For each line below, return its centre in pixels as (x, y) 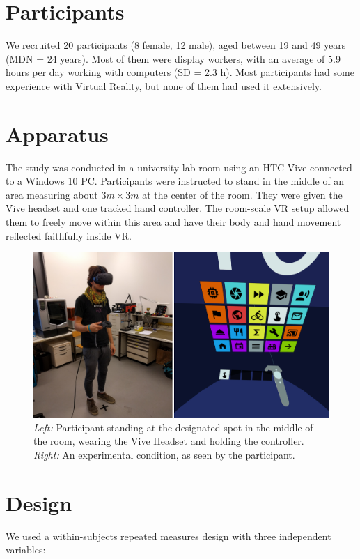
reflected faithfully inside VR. (69, 235)
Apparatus (57, 133)
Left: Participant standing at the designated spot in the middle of (173, 427)
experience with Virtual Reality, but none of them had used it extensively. (164, 85)
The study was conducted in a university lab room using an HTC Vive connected (179, 167)
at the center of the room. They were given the (242, 194)
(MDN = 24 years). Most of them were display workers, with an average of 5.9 (173, 58)
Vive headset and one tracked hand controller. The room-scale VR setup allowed (178, 208)
